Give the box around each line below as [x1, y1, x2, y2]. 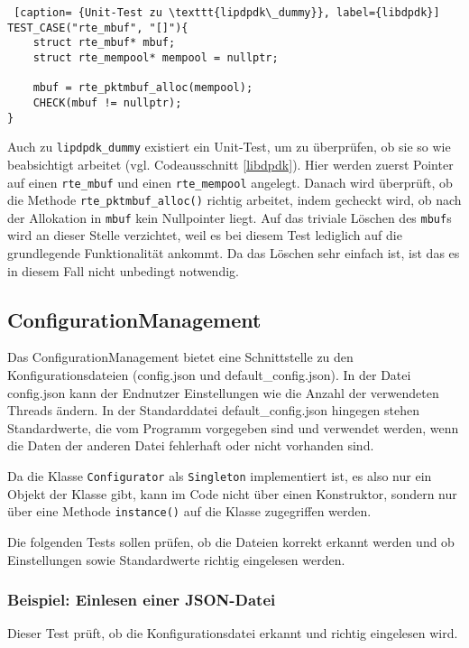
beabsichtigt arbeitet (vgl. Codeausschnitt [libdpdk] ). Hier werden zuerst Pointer [7, 154, 454, 173]
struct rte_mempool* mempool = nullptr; [32, 51, 279, 64]
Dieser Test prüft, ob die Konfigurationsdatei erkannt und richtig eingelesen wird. [7, 624, 458, 643]
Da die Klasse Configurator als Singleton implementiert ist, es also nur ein [7, 467, 432, 486]
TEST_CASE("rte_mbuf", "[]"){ [7, 21, 189, 34]
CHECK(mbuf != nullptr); [32, 96, 182, 109]
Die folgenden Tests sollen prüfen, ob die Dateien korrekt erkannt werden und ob [7, 532, 455, 551]
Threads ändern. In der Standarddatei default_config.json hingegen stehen [7, 401, 420, 420]
